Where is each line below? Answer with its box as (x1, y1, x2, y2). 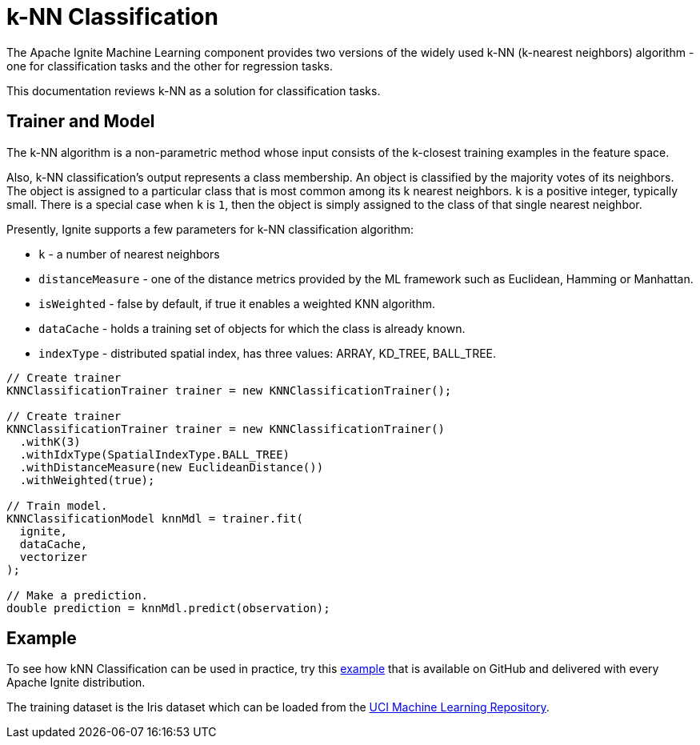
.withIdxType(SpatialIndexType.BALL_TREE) (19, 447, 290, 461)
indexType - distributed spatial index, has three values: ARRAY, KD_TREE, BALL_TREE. (38, 346, 497, 360)
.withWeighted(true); (19, 473, 155, 487)
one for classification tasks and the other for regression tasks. (6, 58, 333, 73)
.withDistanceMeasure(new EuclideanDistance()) (19, 460, 324, 474)
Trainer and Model (6, 111, 155, 132)
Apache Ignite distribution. (6, 675, 146, 690)
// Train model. (6, 499, 108, 512)
